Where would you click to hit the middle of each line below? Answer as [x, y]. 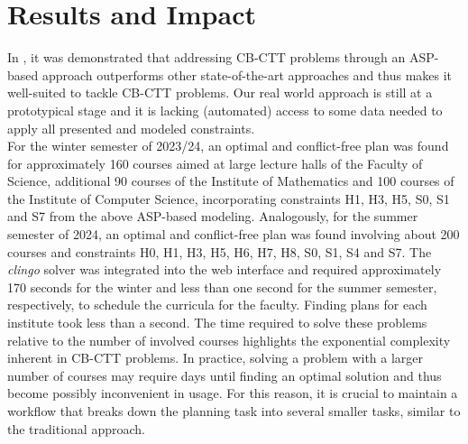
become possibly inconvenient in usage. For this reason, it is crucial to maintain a [233, 393]
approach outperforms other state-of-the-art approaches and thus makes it [247, 74]
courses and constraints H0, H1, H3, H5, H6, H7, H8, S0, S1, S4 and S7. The [220, 251]
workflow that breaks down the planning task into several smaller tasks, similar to [234, 411]
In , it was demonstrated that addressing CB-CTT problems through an [206, 57]
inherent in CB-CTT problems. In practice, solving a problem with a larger [216, 358]
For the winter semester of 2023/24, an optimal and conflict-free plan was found [228, 146]
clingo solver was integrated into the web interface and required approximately [225, 269]
